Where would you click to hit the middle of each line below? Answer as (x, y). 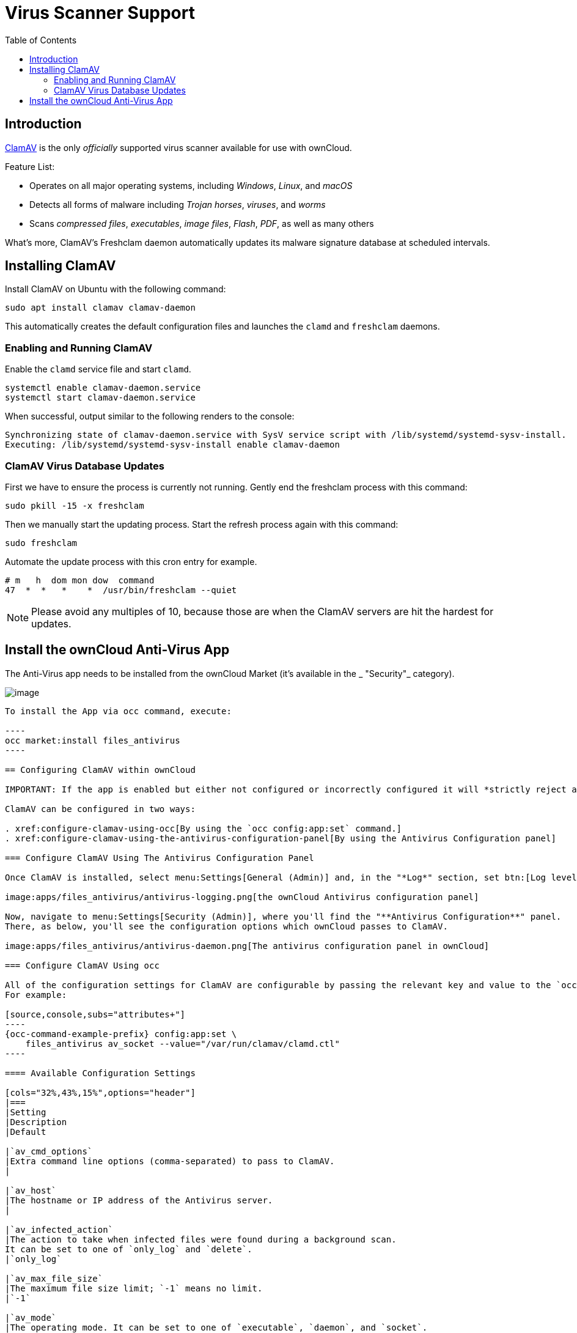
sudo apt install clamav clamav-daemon (100, 308)
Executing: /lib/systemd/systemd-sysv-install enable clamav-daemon (172, 445)
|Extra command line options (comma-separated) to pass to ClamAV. (170, 1161)
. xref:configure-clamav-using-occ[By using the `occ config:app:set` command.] (204, 828)
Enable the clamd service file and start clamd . (98, 369)
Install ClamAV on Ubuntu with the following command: (116, 289)
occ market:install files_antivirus (93, 740)
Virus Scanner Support (100, 13)
